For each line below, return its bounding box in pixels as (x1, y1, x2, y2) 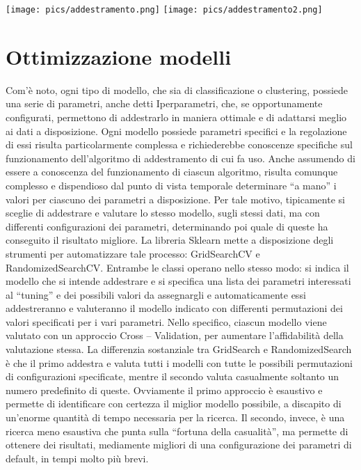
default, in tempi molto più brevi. (6, 451, 149, 465)
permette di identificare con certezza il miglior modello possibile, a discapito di (6, 396, 342, 411)
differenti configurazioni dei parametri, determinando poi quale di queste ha (6, 219, 328, 233)
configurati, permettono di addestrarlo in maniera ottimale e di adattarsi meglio (6, 109, 347, 124)
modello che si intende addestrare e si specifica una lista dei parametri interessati (6, 274, 351, 288)
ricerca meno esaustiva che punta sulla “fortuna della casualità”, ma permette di (6, 423, 348, 438)
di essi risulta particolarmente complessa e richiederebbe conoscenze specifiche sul (6, 137, 353, 152)
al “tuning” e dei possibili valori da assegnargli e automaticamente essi (6, 287, 306, 301)
